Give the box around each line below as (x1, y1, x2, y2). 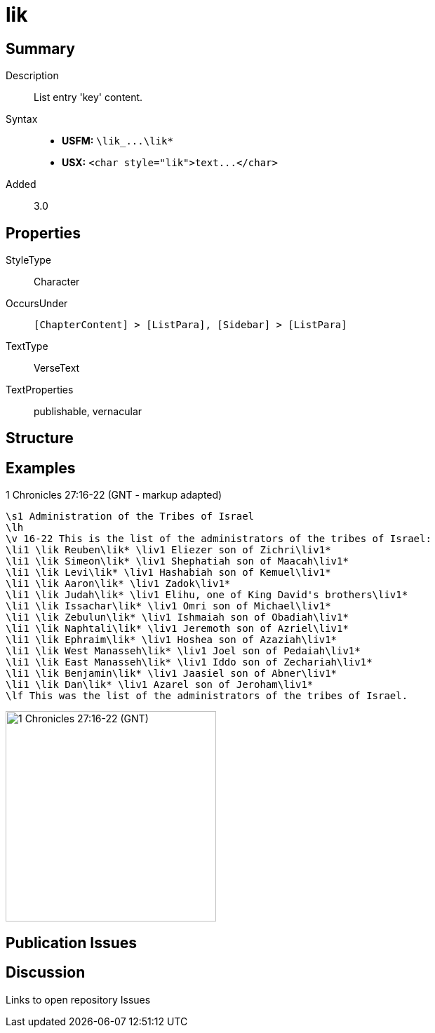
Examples (6, 459, 76, 477)
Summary (6, 39, 75, 58)
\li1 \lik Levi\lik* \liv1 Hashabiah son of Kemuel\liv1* (6, 567, 331, 579)
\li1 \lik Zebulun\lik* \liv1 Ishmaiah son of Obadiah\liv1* (6, 612, 349, 623)
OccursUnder (6, 297, 68, 310)
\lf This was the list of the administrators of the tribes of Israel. (6, 690, 408, 702)
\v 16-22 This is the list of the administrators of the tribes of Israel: (6, 533, 431, 545)
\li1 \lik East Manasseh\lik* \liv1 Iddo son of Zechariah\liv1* (6, 656, 373, 668)
